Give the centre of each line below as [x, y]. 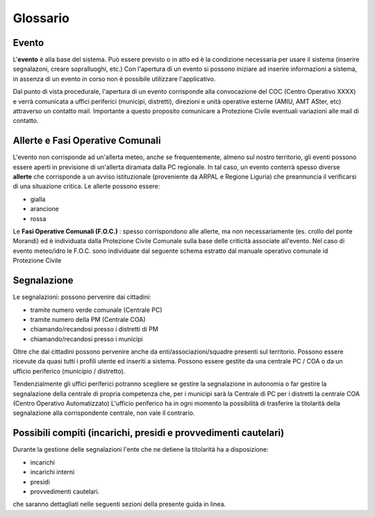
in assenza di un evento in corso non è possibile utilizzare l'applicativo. [114, 79]
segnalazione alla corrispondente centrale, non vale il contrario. [104, 413]
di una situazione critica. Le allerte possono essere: [86, 186]
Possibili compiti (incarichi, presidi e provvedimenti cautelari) [149, 433]
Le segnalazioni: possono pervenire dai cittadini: [82, 297]
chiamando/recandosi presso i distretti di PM [94, 329]
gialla [38, 199]
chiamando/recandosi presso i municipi [86, 339]
